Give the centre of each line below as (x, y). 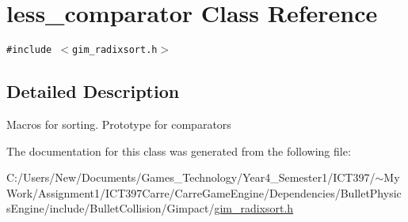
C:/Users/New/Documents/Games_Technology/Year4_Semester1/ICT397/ (191, 177)
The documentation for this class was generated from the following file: (179, 151)
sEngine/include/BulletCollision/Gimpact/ (111, 208)
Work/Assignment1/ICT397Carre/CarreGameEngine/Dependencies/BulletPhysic (204, 192)
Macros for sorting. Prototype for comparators (119, 124)
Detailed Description (93, 91)
